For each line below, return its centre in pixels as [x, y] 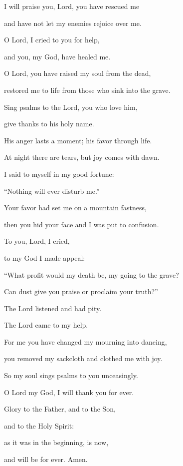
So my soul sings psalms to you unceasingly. [71, 375]
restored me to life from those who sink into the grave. [87, 90]
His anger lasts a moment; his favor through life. [78, 140]
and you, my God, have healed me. [57, 56]
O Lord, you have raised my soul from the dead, [78, 73]
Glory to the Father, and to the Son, [60, 409]
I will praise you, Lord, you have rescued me [72, 6]
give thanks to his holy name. [49, 124]
